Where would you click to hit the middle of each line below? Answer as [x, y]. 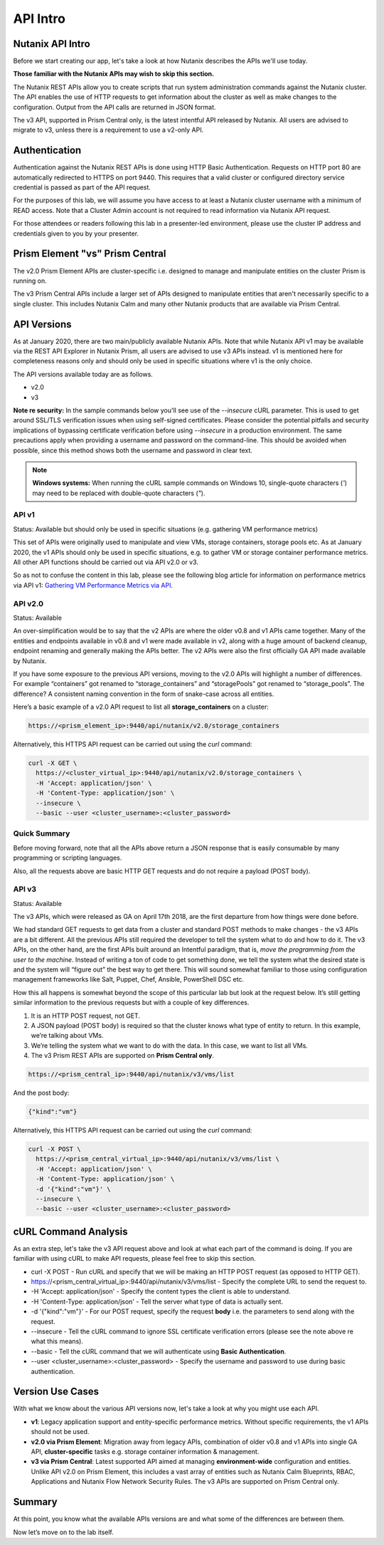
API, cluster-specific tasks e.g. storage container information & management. [145, 1452]
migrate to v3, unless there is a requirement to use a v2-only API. [108, 130]
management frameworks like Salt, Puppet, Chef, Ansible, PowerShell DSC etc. [129, 979]
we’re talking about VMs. [67, 1036]
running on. [30, 281]
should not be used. [60, 1432]
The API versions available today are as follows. [83, 374]
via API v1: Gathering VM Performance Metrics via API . [93, 585]
